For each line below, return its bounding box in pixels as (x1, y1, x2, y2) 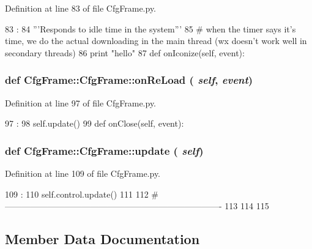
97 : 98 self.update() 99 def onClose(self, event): (5, 117, 184, 130)
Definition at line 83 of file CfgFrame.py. (5, 2, 157, 14)
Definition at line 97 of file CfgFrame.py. (5, 96, 157, 109)
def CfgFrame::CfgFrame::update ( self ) (5, 143, 204, 158)
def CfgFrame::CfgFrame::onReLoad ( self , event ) (5, 72, 253, 87)
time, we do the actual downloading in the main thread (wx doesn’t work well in (5, 34, 307, 47)
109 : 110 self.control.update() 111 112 (5, 187, 149, 200)
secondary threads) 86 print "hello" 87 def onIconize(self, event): (5, 46, 245, 59)
